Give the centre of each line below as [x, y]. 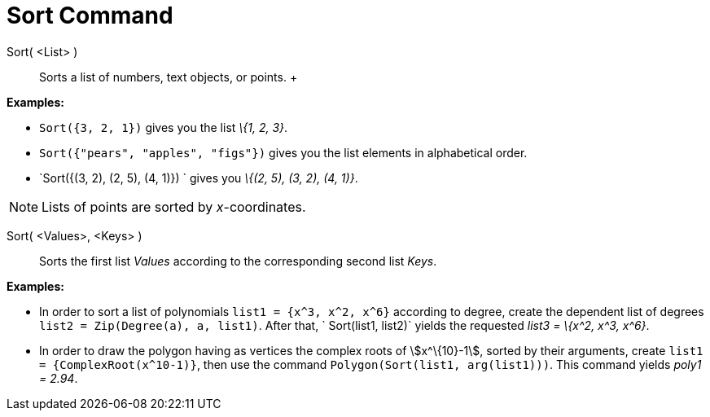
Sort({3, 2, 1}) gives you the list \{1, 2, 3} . [164, 127]
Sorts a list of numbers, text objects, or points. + [169, 77]
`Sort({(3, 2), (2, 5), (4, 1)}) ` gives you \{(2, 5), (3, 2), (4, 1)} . [199, 178]
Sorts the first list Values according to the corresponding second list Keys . [238, 261]
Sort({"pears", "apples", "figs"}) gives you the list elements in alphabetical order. [283, 152]
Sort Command [90, 15]
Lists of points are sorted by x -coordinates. [174, 206]
